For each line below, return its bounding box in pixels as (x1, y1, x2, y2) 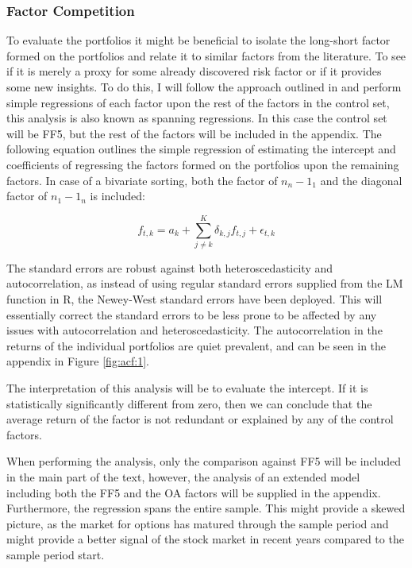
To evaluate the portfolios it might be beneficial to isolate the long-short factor (6, 32, 391, 48)
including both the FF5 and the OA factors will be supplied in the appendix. (6, 484, 381, 500)
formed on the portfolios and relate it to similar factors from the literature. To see (6, 47, 406, 64)
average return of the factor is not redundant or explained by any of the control (6, 411, 394, 427)
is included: (90, 187, 145, 204)
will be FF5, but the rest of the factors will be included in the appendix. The (6, 125, 382, 141)
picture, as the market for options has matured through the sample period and (6, 515, 389, 531)
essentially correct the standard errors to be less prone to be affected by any (6, 306, 377, 323)
